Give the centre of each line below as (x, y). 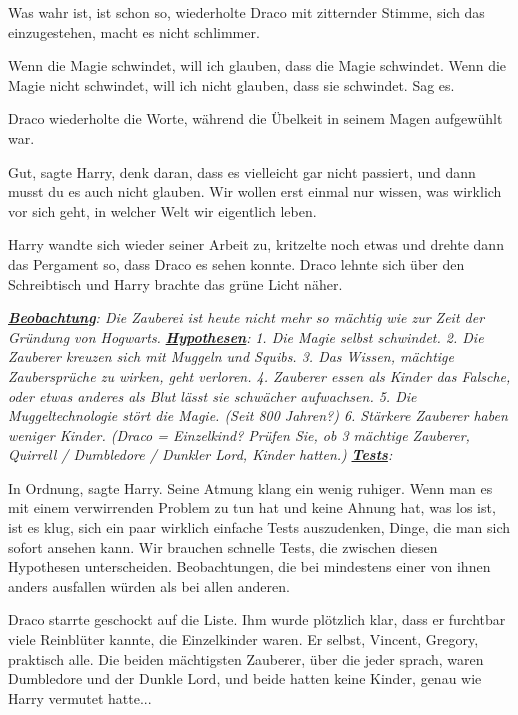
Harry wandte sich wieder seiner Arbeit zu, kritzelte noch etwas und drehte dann (256, 244)
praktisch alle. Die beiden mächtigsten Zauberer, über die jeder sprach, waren (246, 658)
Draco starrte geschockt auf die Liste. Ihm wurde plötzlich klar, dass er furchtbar (257, 619)
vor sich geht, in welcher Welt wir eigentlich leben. (162, 210)
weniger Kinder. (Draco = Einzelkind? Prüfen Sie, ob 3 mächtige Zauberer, (239, 434)
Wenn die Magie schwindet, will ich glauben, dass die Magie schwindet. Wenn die (257, 65)
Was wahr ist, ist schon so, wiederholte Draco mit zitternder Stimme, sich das (246, 12)
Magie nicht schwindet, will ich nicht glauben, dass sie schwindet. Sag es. (231, 84)
